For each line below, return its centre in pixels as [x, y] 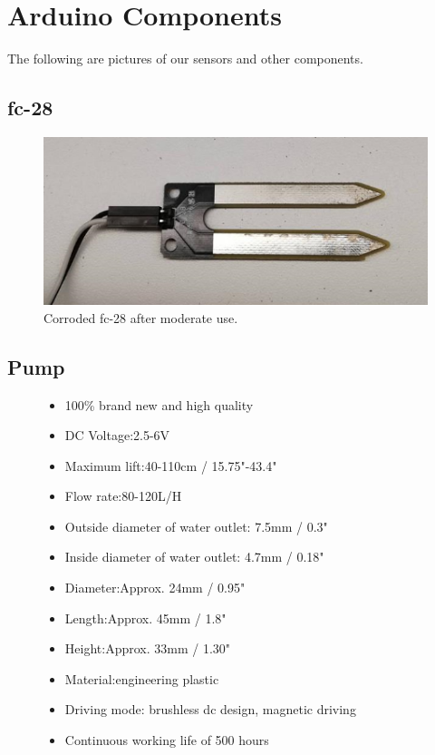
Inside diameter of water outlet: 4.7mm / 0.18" [194, 557]
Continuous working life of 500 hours [167, 740]
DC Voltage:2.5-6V [117, 435]
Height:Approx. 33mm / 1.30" [148, 648]
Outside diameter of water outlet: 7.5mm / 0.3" [196, 526]
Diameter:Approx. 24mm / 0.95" [155, 588]
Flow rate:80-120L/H [123, 496]
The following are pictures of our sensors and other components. [185, 59]
